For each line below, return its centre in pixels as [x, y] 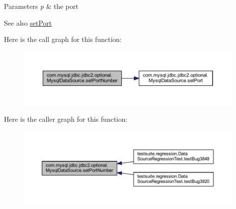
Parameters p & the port [41, 6]
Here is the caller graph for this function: [66, 119]
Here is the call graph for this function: [63, 39]
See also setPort [28, 22]
